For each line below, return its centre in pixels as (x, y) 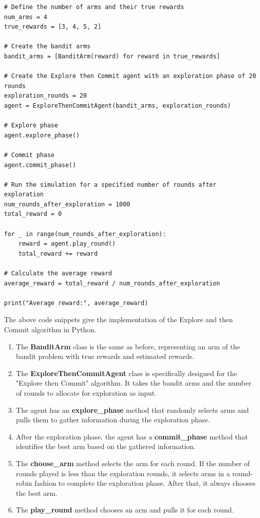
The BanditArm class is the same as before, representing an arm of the (128, 346)
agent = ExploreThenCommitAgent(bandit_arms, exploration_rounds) (118, 105)
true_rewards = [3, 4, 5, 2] (53, 27)
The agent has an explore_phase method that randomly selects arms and (132, 410)
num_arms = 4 (26, 17)
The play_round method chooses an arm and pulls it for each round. (125, 510)
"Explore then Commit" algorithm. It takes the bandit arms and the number (134, 383)
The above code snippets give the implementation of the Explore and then (118, 319)
